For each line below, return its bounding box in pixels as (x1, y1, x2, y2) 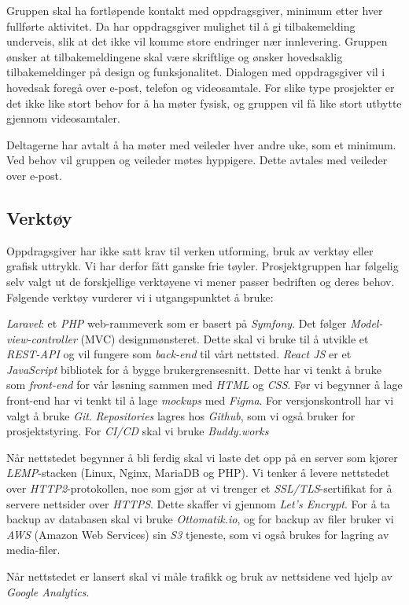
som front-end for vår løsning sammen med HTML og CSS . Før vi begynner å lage (6, 376, 403, 393)
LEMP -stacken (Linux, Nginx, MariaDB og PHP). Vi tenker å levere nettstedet (6, 464, 390, 481)
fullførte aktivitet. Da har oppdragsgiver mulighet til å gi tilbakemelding (6, 17, 356, 34)
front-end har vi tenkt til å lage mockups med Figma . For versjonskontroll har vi (6, 392, 394, 409)
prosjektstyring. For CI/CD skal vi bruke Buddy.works (6, 423, 269, 439)
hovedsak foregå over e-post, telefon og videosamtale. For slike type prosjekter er (6, 79, 395, 95)
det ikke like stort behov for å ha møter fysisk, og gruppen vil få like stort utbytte (6, 94, 402, 111)
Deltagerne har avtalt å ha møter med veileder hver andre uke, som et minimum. (6, 136, 396, 152)
